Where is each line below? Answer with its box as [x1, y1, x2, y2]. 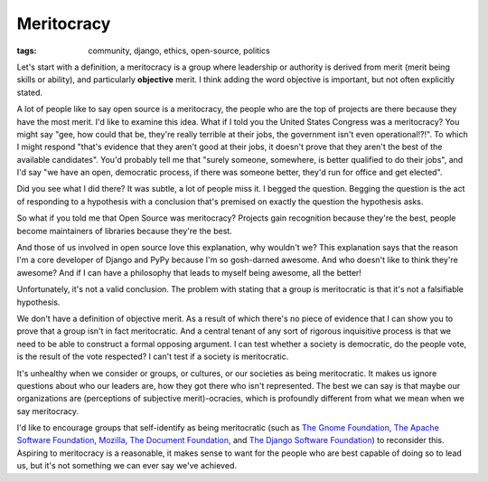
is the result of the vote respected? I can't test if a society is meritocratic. [16, 351, 289, 362]
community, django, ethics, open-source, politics [88, 45, 270, 56]
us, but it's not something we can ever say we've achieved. [16, 460, 237, 471]
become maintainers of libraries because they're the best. [16, 225, 232, 236]
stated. [16, 87, 43, 98]
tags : [16, 45, 37, 56]
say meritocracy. [16, 405, 80, 416]
